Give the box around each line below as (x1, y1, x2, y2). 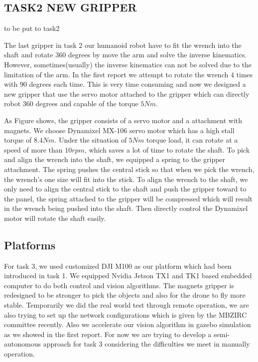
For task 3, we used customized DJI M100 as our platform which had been (4, 260, 232, 271)
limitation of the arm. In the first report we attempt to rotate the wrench (4, 69, 229, 79)
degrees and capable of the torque (35, 98, 138, 109)
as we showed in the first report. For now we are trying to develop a (4, 329, 212, 339)
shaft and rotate (4, 49, 53, 60)
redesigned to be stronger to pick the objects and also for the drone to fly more (4, 290, 246, 300)
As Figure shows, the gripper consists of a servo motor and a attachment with (4, 115, 243, 125)
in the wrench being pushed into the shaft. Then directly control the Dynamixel (4, 203, 248, 213)
